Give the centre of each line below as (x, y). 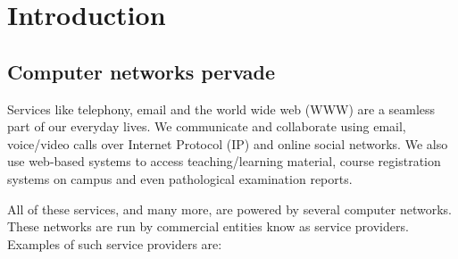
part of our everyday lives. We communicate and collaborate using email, (207, 126)
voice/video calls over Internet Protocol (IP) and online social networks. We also (228, 143)
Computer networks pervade (142, 71)
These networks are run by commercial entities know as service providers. (208, 226)
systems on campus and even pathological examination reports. (180, 178)
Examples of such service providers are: (115, 243)
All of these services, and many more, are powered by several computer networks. (229, 209)
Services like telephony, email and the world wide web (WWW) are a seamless (221, 109)
